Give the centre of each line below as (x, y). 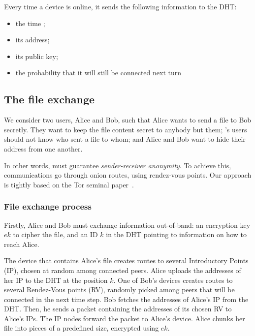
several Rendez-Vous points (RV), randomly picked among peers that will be (119, 290)
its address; (32, 40)
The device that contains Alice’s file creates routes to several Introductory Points (126, 260)
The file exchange (49, 99)
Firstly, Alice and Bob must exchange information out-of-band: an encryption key (127, 225)
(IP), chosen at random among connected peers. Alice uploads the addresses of (123, 270)
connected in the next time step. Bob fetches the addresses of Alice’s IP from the (126, 299)
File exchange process (48, 206)
